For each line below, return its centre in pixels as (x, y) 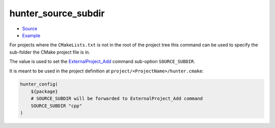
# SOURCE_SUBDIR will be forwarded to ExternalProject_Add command (117, 99)
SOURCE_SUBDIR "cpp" (57, 106)
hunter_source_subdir (57, 13)
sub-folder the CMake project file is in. (50, 52)
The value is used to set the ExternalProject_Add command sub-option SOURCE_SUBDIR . (102, 62)
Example (31, 35)
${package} (44, 91)
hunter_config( (39, 84)
